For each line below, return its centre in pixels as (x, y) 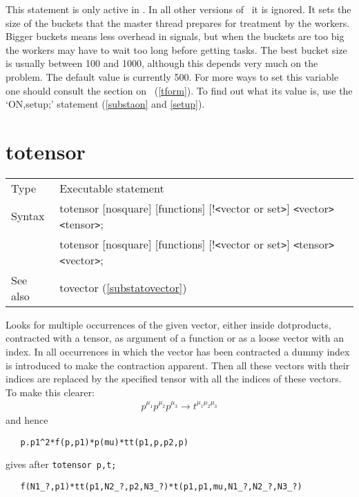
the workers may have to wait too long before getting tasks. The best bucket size (176, 49)
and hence (27, 419)
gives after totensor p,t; (61, 464)
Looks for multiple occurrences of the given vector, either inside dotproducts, (168, 324)
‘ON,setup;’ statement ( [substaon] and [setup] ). (105, 104)
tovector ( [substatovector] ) (123, 288)
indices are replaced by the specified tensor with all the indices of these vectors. (174, 379)
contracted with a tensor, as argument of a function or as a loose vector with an (175, 338)
